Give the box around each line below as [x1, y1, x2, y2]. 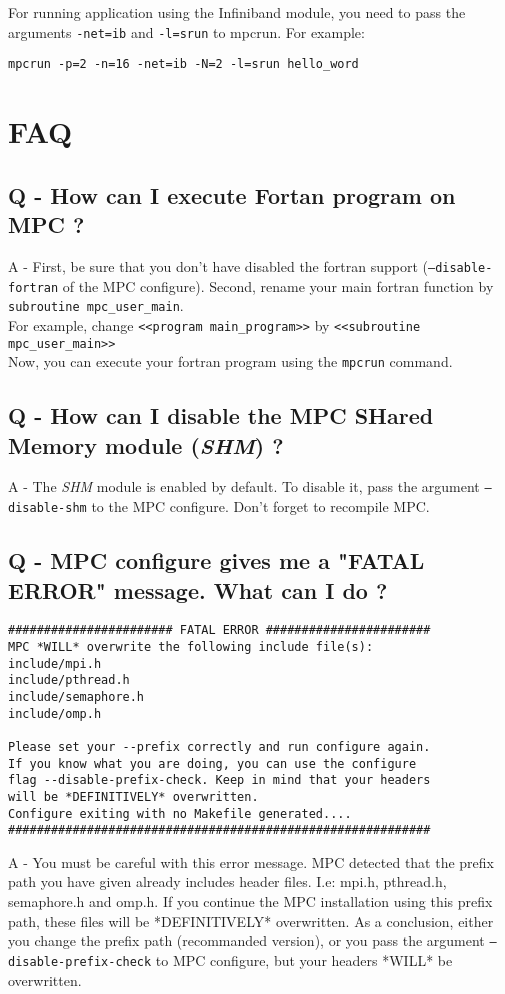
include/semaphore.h [8, 689, 145, 704]
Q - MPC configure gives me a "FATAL [8, 545, 425, 576]
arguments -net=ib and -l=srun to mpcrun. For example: [8, 21, 365, 42]
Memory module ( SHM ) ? [8, 429, 284, 460]
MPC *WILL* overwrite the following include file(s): [8, 639, 374, 654]
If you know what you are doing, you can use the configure [8, 756, 417, 771]
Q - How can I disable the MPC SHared [8, 400, 434, 431]
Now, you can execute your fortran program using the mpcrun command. [8, 351, 453, 372]
